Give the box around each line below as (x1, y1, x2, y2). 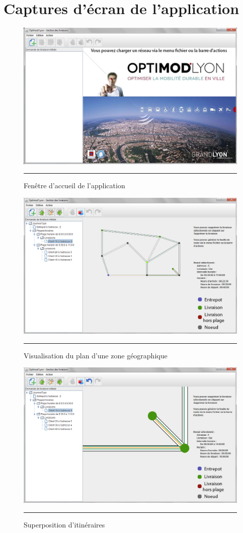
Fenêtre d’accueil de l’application (24, 180, 125, 191)
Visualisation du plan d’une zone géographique (24, 350, 168, 360)
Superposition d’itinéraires (24, 519, 105, 529)
